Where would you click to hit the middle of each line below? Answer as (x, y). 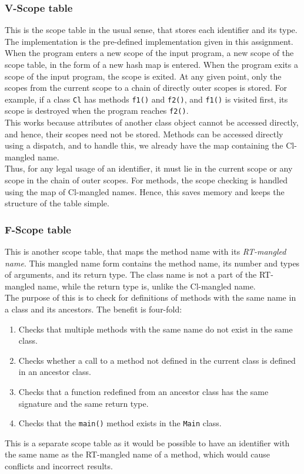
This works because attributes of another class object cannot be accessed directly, (152, 122)
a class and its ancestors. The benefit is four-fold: (93, 309)
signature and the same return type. (83, 403)
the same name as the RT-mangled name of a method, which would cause (138, 454)
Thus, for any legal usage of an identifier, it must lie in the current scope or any (149, 168)
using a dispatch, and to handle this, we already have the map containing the (144, 145)
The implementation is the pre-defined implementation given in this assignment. (149, 41)
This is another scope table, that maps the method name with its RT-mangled (146, 251)
